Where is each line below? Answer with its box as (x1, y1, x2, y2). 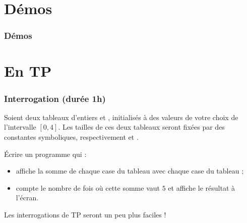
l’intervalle (4, 122, 36, 132)
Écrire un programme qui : (4, 148, 87, 159)
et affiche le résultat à (168, 182, 235, 193)
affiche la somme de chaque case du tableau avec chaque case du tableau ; (16, 165, 244, 176)
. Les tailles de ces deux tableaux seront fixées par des (58, 122, 225, 132)
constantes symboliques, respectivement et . (4, 132, 139, 142)
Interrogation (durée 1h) (4, 92, 106, 104)
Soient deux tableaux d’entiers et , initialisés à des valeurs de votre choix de (4, 111, 238, 122)
